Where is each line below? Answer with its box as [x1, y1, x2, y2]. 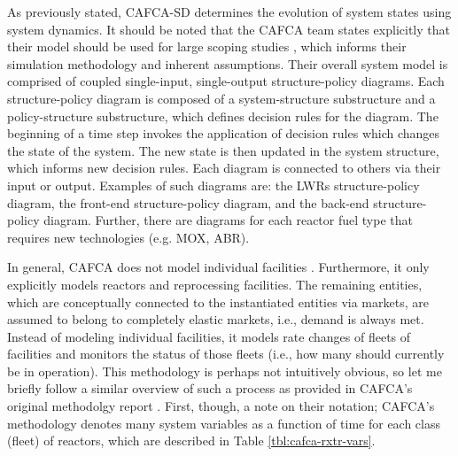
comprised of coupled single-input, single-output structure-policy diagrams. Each [7, 72, 445, 90]
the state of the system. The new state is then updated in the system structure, [7, 141, 439, 159]
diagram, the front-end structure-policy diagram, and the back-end [7, 193, 369, 212]
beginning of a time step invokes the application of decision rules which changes [7, 124, 440, 143]
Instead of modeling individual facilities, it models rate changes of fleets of [7, 327, 411, 345]
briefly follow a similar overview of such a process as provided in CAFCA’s [7, 379, 413, 398]
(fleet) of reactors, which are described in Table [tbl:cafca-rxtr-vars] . [7, 431, 376, 450]
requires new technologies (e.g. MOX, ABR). [7, 228, 250, 246]
